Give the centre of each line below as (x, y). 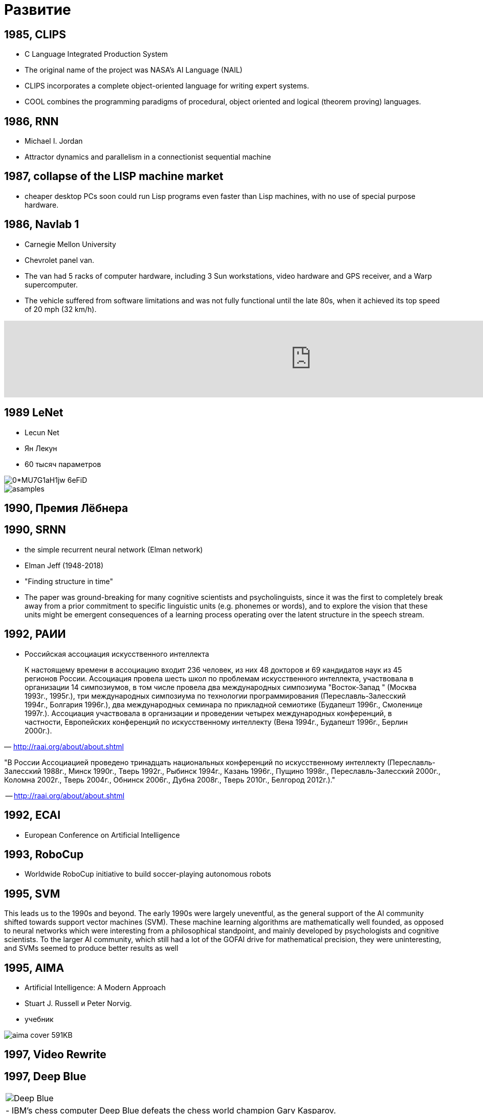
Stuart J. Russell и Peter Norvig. (78, 1004)
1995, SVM (32, 894)
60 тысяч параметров (63, 464)
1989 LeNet (34, 413)
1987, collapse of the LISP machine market (114, 176)
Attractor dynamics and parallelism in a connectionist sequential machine (148, 157)
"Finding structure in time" (69, 581)
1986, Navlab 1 (42, 225)
